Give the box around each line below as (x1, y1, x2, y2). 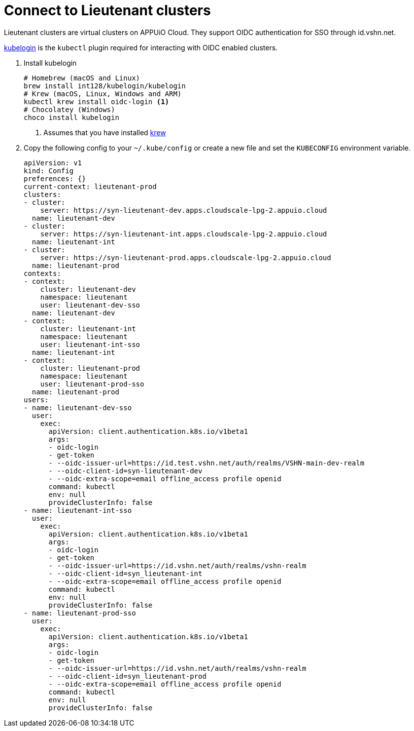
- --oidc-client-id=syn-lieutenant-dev (48, 466, 203, 475)
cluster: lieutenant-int (40, 324, 136, 333)
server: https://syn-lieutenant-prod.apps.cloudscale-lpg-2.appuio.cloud (40, 253, 331, 262)
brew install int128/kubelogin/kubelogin (24, 81, 186, 90)
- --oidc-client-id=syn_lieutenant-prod (48, 672, 207, 680)
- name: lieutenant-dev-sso (24, 403, 132, 412)
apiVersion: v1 (24, 158, 82, 167)
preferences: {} (24, 174, 86, 183)
